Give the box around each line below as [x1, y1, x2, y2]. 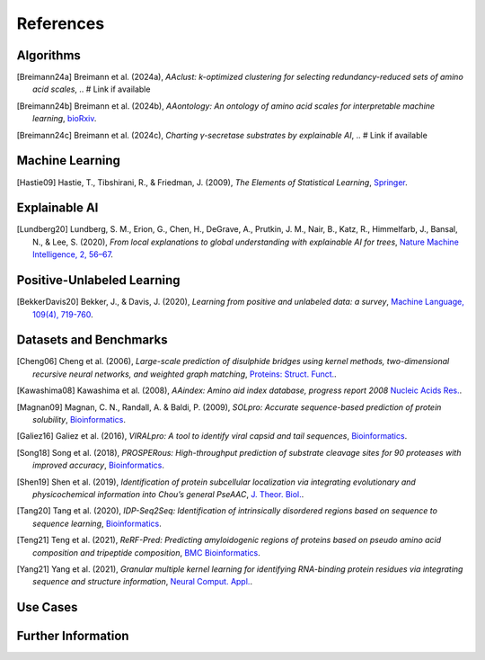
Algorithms [16, 48, 81, 63]
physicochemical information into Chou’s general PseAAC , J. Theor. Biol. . [32, 488, 304, 499]
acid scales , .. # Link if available [32, 84, 151, 94]
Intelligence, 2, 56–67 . [32, 249, 114, 260]
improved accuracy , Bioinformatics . [32, 459, 165, 471]
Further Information [16, 629, 129, 644]
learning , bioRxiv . [32, 113, 97, 124]
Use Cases [16, 600, 78, 615]
